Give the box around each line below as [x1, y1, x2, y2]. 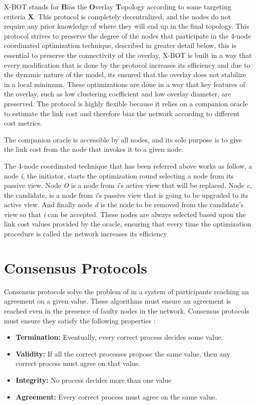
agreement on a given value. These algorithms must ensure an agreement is [4, 296, 231, 306]
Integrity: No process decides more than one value [15, 374, 171, 385]
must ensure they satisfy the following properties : [4, 315, 156, 325]
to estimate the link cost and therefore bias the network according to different [4, 108, 240, 118]
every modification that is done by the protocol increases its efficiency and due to [4, 59, 251, 70]
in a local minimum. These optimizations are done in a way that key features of [4, 79, 245, 89]
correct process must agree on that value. [15, 358, 140, 368]
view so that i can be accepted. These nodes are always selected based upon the [4, 209, 246, 219]
